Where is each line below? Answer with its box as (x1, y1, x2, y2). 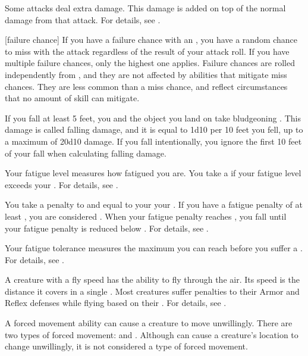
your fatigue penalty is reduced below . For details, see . (5, 221, 209, 234)
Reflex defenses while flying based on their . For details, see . (5, 296, 227, 309)
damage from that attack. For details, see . (5, 13, 161, 26)
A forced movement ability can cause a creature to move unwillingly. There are (5, 317, 293, 329)
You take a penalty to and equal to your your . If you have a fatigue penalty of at (5, 198, 303, 211)
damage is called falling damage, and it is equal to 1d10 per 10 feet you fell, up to (5, 123, 303, 136)
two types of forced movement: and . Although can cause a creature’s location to (5, 328, 298, 341)
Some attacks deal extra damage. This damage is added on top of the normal (5, 2, 286, 14)
